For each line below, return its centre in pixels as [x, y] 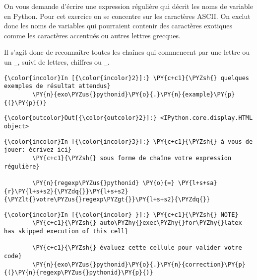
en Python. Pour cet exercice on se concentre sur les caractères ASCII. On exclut [127, 16]
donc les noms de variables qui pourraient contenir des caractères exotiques [118, 26]
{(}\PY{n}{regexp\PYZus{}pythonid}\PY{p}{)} [79, 273]
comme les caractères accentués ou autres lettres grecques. [92, 35]
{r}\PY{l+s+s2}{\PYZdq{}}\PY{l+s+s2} [66, 191]
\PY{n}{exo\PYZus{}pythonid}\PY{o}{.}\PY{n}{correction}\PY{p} [139, 264]
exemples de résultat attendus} [57, 86]
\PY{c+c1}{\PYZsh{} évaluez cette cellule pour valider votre [137, 248]
